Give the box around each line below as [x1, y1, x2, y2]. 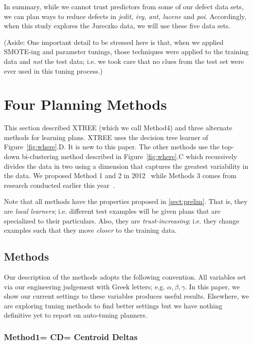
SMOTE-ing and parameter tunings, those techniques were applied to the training [4, 46, 249, 57]
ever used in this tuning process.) [4, 65, 103, 76]
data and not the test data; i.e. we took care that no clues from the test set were [4, 56, 244, 66]
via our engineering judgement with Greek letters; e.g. [4, 281, 165, 291]
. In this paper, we [185, 281, 240, 291]
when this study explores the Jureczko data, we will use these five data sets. [4, 20, 231, 31]
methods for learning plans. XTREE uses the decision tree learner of [4, 132, 208, 142]
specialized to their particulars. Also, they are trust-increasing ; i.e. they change [4, 215, 239, 225]
